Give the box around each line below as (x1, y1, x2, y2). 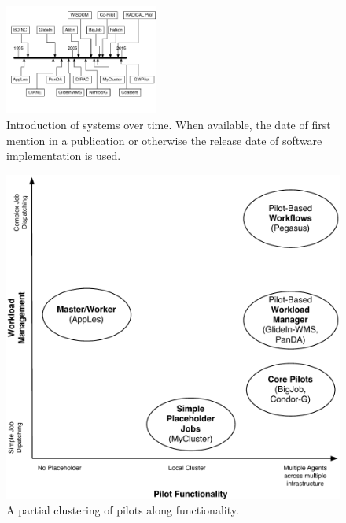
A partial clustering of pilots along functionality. (6, 502, 239, 518)
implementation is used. (6, 147, 121, 164)
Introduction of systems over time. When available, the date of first (6, 117, 331, 133)
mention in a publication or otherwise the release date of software (6, 132, 322, 148)
